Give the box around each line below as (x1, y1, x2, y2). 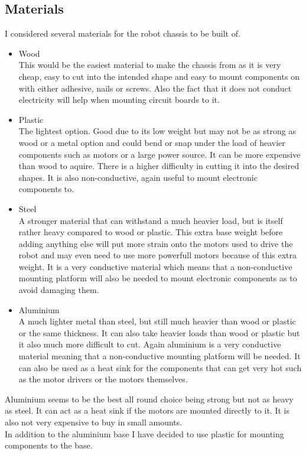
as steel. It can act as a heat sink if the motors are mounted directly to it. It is (5, 404, 289, 417)
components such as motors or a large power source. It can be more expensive (18, 148, 301, 160)
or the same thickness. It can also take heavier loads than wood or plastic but (18, 326, 300, 339)
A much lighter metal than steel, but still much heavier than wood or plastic (18, 315, 296, 327)
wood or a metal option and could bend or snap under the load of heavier (18, 136, 285, 148)
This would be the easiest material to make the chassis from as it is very (18, 58, 281, 71)
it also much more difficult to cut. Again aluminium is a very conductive (18, 338, 281, 350)
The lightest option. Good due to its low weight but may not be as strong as (18, 125, 296, 137)
